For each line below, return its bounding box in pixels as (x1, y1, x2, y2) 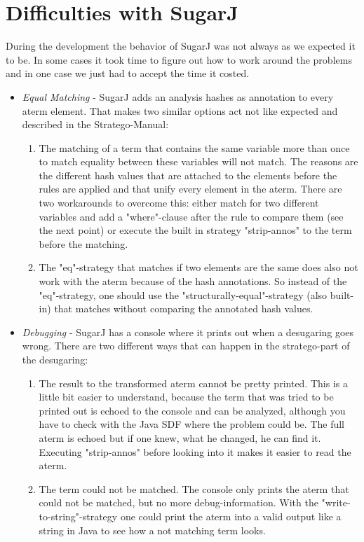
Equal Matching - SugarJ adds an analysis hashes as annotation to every (22, 89, 334, 104)
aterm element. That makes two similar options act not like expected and (22, 103, 338, 118)
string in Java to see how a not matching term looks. (39, 522, 266, 537)
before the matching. (39, 236, 128, 251)
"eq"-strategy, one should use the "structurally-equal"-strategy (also (39, 287, 328, 302)
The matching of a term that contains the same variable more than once (39, 140, 350, 155)
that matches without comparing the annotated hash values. (54, 301, 314, 316)
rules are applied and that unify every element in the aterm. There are (39, 181, 342, 196)
